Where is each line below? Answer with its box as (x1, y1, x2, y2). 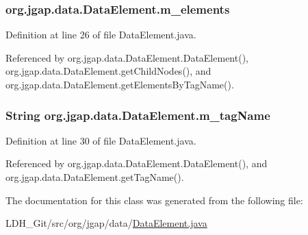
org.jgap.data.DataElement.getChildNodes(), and (5, 64, 211, 78)
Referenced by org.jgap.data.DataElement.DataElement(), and (5, 156, 268, 171)
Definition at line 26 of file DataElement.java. (5, 27, 196, 42)
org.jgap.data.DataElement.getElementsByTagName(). (5, 77, 234, 91)
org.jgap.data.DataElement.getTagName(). (5, 170, 184, 184)
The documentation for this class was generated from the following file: (5, 193, 303, 207)
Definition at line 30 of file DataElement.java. (5, 133, 196, 147)
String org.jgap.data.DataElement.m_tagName (5, 106, 270, 123)
